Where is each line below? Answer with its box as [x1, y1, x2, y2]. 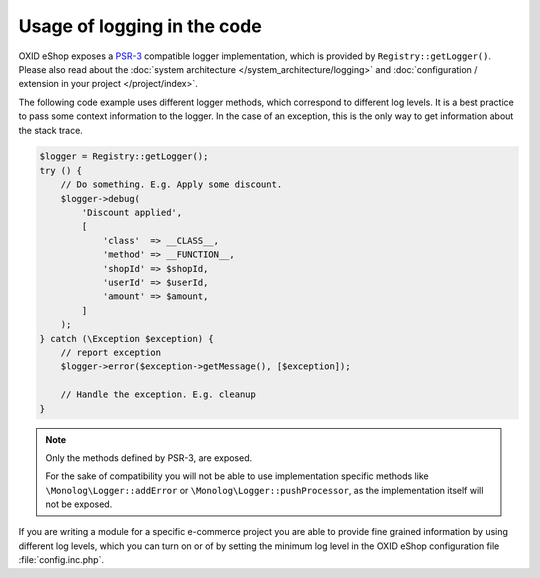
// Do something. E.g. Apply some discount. [60, 179, 283, 190]
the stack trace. [18, 124, 84, 136]
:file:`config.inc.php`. [18, 554, 105, 566]
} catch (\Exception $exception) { [39, 333, 214, 344]
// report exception [60, 346, 162, 358]
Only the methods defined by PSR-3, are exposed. [45, 451, 253, 464]
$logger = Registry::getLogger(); [39, 151, 209, 162]
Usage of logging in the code [18, 15, 262, 37]
